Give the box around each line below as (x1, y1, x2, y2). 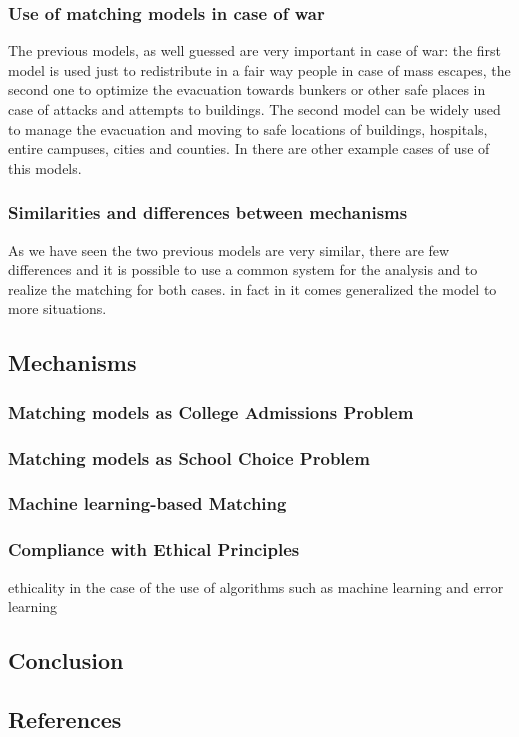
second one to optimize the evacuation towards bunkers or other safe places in (8, 79, 486, 100)
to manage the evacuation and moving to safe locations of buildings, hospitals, (8, 118, 488, 139)
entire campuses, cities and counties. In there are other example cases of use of (8, 138, 490, 159)
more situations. (8, 298, 107, 319)
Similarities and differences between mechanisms (8, 200, 408, 225)
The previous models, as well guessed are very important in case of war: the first (8, 40, 502, 61)
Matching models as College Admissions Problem (8, 399, 414, 424)
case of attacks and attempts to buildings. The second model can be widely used (8, 99, 501, 119)
